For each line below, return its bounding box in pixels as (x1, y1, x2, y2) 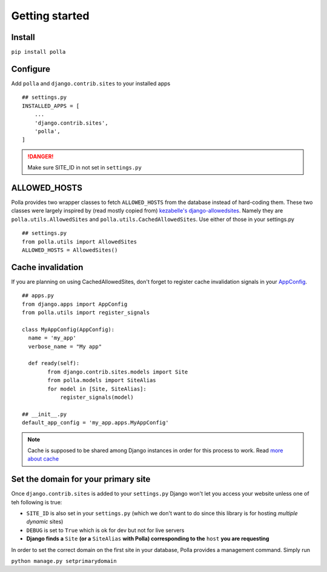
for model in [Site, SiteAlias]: (47, 385, 147, 392)
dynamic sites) (26, 518, 64, 525)
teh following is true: (11, 498, 62, 505)
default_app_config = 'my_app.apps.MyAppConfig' (22, 419, 169, 426)
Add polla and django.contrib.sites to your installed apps (11, 79, 171, 87)
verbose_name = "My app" (28, 343, 102, 350)
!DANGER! (27, 153, 54, 160)
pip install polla (11, 48, 66, 56)
